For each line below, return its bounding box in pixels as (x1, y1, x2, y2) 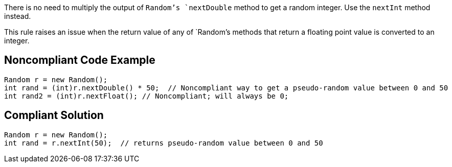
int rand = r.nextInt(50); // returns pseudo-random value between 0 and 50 (4, 138, 323, 147)
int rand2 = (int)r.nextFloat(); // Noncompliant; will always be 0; (4, 91, 289, 100)
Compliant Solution (4, 109, 104, 122)
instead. (4, 12, 31, 20)
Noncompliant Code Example (4, 54, 155, 67)
